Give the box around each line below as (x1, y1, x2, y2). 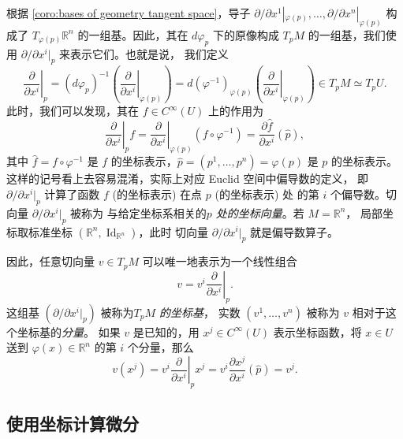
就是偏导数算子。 (250, 223, 339, 240)
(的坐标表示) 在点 (112, 185, 203, 202)
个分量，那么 (127, 339, 194, 355)
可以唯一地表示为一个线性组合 (142, 253, 297, 270)
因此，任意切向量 (6, 253, 95, 270)
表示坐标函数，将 (273, 323, 362, 340)
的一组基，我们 (308, 26, 386, 43)
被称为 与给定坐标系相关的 (70, 204, 207, 221)
